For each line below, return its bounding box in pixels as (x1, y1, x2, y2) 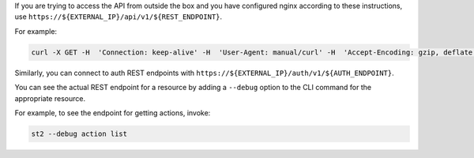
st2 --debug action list (31, 129, 128, 138)
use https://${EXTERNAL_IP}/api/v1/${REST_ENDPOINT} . (14, 12, 223, 21)
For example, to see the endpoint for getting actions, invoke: (14, 107, 211, 118)
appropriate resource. (14, 93, 86, 103)
